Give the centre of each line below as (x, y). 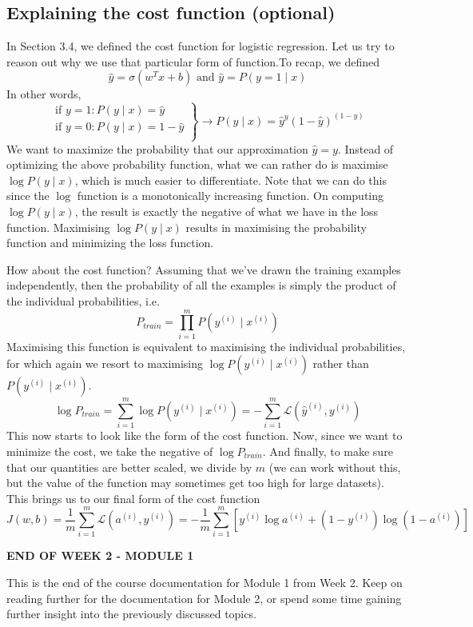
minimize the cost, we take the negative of (110, 451)
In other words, (44, 94)
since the (28, 196)
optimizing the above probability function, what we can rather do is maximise (197, 164)
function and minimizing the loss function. (110, 243)
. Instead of (366, 148)
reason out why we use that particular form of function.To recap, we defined (193, 61)
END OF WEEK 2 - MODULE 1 (100, 555)
